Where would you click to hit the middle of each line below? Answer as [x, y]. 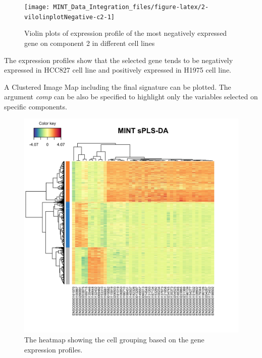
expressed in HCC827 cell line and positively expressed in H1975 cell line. [118, 70]
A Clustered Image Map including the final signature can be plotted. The [118, 86]
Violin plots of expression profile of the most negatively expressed [126, 33]
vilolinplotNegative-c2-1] [69, 17]
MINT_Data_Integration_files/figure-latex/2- [131, 7]
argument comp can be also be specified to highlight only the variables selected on [131, 97]
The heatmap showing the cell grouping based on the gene [114, 340]
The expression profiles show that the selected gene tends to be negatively [119, 60]
